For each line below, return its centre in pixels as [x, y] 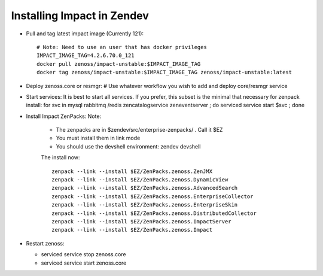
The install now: [60, 157]
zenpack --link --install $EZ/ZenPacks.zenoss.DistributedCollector [154, 213]
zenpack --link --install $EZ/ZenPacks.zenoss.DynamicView [140, 180]
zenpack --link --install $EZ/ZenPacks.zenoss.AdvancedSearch [145, 188]
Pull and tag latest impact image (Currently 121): [85, 34]
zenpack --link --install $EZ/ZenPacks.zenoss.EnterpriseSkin [145, 205]
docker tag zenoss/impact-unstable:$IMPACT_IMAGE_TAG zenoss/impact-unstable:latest [164, 72]
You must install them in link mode [98, 138]
